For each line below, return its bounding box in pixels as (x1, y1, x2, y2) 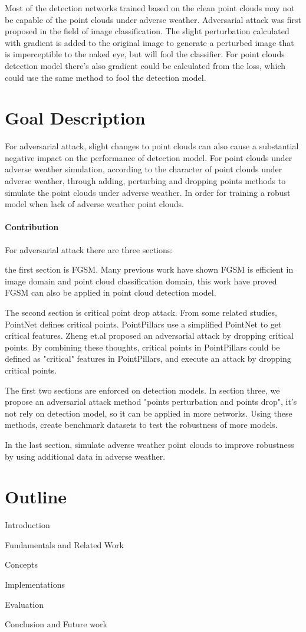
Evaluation (5, 598, 44, 610)
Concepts (5, 558, 38, 571)
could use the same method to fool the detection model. (5, 71, 206, 83)
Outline (5, 484, 67, 509)
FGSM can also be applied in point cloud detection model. (5, 286, 216, 299)
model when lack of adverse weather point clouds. (5, 198, 184, 210)
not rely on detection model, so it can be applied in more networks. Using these (5, 407, 292, 419)
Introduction (5, 519, 50, 531)
